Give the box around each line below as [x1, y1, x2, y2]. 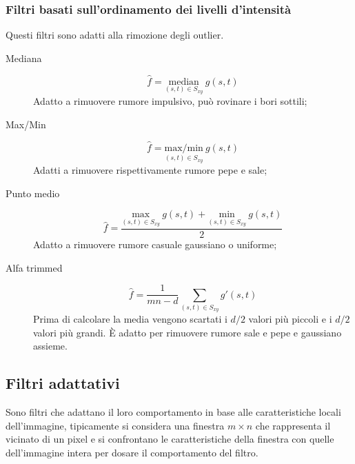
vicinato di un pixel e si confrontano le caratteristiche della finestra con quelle [6, 432, 334, 446]
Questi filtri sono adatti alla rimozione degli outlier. [6, 28, 224, 42]
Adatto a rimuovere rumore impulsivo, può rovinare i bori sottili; [33, 94, 307, 108]
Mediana [6, 50, 42, 65]
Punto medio [6, 185, 60, 200]
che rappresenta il [255, 418, 331, 432]
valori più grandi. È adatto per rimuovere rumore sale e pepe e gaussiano [33, 325, 342, 339]
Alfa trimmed [6, 260, 63, 274]
